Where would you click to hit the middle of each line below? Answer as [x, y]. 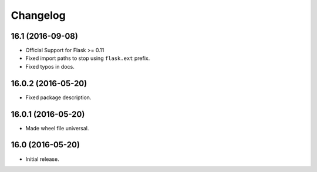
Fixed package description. [58, 97]
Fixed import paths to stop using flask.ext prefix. [88, 58]
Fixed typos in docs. [50, 66]
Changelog [38, 15]
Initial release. [42, 159]
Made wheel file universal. [57, 128]
